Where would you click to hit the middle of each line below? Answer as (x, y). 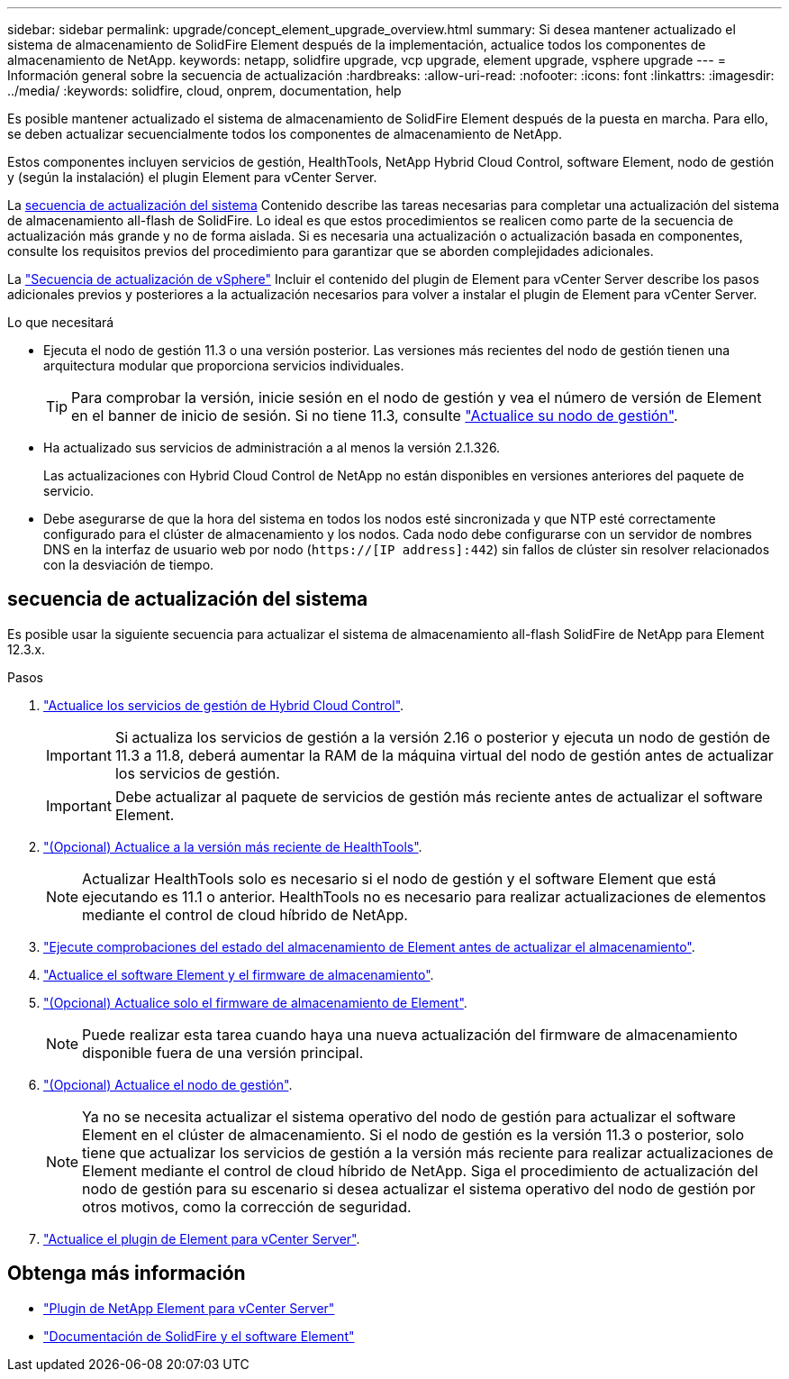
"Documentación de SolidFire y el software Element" (199, 1336)
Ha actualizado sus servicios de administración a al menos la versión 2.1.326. (272, 447)
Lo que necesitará (61, 322)
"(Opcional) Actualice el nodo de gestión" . (168, 1084)
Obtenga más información (127, 1274)
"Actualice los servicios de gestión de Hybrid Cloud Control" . (224, 705)
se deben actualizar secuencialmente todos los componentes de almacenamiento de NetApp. (285, 134)
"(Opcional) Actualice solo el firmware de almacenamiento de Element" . (255, 1002)
